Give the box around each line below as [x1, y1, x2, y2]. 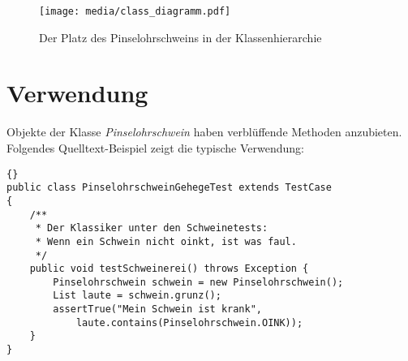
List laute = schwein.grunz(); [53, 290, 221, 302]
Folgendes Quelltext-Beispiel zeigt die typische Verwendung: [6, 139, 304, 156]
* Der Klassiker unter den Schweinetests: [35, 222, 268, 234]
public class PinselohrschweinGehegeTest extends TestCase [6, 182, 332, 194]
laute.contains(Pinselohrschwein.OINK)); [75, 316, 303, 329]
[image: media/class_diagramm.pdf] [39, 6, 231, 17]
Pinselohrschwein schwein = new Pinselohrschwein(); [53, 276, 344, 288]
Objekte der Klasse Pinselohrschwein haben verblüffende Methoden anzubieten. [6, 123, 402, 140]
